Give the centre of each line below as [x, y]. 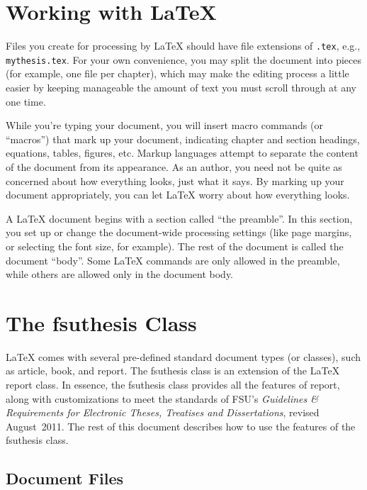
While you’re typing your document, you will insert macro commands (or [164, 125]
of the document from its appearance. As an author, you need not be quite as [174, 167]
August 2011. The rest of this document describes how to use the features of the [181, 426]
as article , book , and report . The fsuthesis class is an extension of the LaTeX [173, 371]
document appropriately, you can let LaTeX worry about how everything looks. [178, 195]
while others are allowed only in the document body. [120, 274]
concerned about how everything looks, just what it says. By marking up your [175, 180]
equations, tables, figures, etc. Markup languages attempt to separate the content [182, 153]
